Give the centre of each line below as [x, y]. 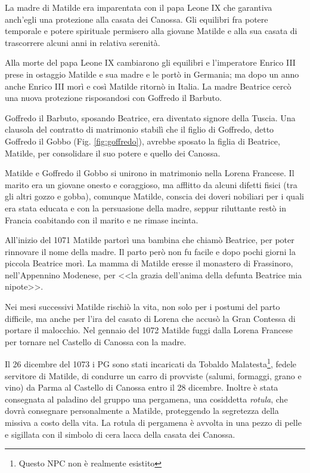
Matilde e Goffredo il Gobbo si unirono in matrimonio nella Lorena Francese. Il [150, 173]
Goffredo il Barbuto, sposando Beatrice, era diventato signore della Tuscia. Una [150, 117]
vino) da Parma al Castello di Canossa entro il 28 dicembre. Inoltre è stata [142, 387]
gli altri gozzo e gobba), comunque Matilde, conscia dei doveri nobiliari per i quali [154, 196]
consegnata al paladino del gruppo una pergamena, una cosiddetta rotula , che [146, 399]
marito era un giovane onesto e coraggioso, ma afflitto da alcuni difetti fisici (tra [151, 184]
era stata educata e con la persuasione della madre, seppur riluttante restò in [145, 208]
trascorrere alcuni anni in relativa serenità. [83, 42]
